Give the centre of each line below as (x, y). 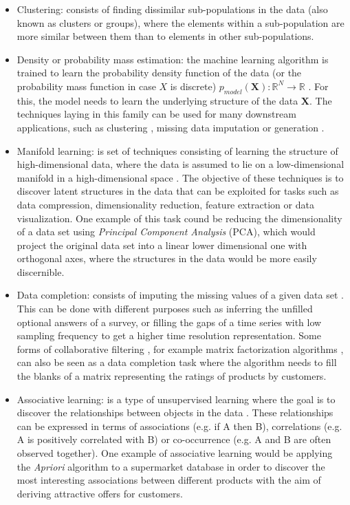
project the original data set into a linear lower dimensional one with (162, 245)
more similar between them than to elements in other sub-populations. (165, 36)
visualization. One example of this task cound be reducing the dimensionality (179, 218)
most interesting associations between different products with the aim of (169, 480)
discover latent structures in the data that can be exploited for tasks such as (178, 191)
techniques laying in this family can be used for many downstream (156, 114)
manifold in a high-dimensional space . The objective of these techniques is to (180, 177)
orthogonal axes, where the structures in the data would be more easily (167, 258)
